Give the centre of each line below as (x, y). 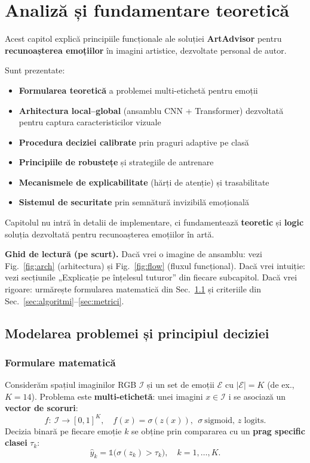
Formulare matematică (60, 362)
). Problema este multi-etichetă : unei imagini (117, 396)
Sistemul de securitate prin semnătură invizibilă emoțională (134, 202)
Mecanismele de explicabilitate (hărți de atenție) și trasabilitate (144, 182)
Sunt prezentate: (35, 70)
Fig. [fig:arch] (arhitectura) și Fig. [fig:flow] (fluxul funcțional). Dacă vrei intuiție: (155, 265)
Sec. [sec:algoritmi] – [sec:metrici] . (65, 300)
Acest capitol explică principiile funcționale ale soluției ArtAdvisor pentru (143, 38)
